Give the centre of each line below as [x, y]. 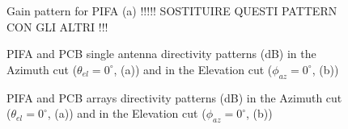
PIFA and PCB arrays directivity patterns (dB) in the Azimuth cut [174, 97]
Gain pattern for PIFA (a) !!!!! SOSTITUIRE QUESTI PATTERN [172, 10]
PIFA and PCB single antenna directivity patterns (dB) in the [161, 54]
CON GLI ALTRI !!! [57, 26]
